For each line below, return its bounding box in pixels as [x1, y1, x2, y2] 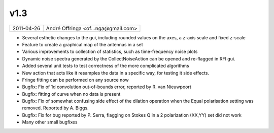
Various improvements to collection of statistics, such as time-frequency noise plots [22, 48, 198, 55]
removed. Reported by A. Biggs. [22, 105, 89, 111]
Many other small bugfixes [22, 119, 78, 125]
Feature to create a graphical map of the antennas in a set [22, 41, 143, 47]
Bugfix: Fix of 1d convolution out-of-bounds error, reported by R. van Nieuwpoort [22, 84, 191, 90]
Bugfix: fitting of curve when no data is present [22, 91, 121, 97]
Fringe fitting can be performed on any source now [22, 77, 129, 83]
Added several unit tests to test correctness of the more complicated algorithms [22, 63, 190, 69]
